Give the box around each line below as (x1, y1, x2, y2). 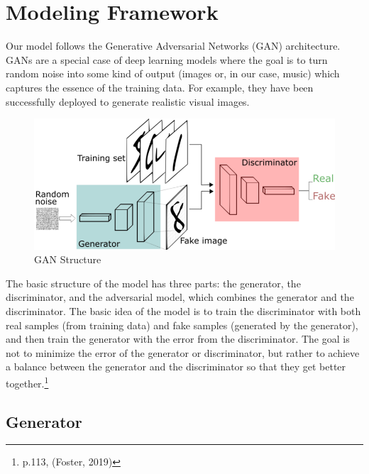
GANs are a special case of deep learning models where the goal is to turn (6, 52, 328, 67)
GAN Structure (34, 252, 101, 267)
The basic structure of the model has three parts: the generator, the (6, 275, 301, 290)
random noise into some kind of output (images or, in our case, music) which (6, 66, 340, 81)
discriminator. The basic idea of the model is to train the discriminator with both (6, 303, 361, 318)
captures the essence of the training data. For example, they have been (6, 79, 314, 94)
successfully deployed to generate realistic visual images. (6, 94, 250, 109)
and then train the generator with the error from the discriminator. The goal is (6, 331, 350, 346)
